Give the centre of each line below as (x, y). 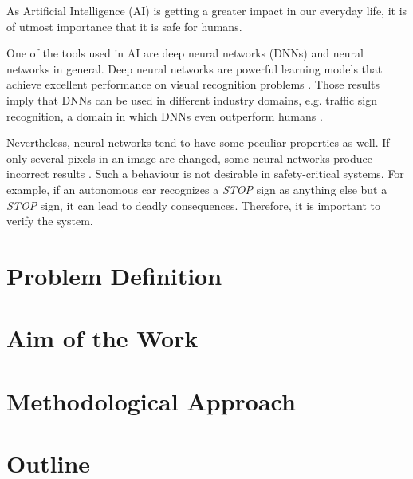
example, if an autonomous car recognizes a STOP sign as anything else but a (197, 189)
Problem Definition (114, 275)
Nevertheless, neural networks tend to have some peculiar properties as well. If (198, 143)
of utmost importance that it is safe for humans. (124, 26)
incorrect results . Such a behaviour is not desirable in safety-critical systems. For (205, 174)
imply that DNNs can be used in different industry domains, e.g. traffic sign (192, 99)
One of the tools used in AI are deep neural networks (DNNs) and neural (185, 53)
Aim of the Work (102, 338)
